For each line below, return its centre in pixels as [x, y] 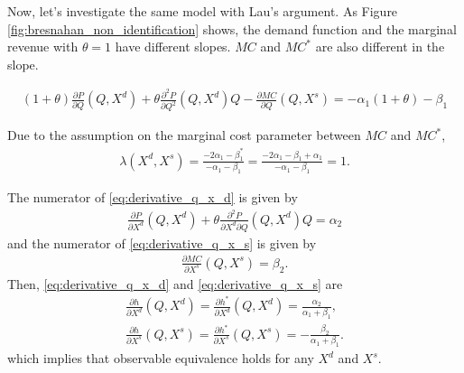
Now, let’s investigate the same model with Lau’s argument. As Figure [203, 11]
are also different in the [380, 47]
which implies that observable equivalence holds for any [161, 358]
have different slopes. [173, 47]
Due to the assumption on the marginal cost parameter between [184, 135]
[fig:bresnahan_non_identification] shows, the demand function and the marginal [232, 28]
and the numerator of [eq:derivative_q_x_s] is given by [162, 242]
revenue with [43, 47]
